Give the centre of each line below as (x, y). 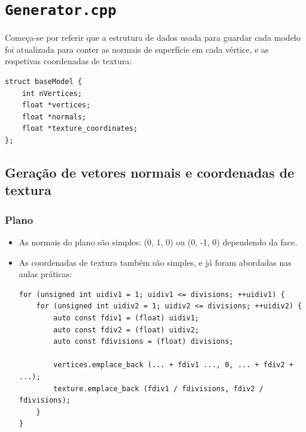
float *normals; (54, 117)
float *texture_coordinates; (80, 129)
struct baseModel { (43, 82)
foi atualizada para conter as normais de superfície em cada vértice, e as (137, 49)
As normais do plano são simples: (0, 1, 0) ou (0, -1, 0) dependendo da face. (158, 241)
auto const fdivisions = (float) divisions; (143, 342)
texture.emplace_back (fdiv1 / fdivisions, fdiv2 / (158, 388)
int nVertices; (52, 93)
